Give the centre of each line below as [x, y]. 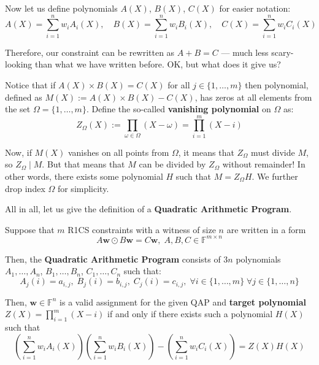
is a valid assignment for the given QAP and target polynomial [183, 302]
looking [19, 64]
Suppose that [30, 229]
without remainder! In [264, 164]
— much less [245, 52]
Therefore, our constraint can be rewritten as [90, 52]
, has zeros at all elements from [253, 97]
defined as [24, 97]
